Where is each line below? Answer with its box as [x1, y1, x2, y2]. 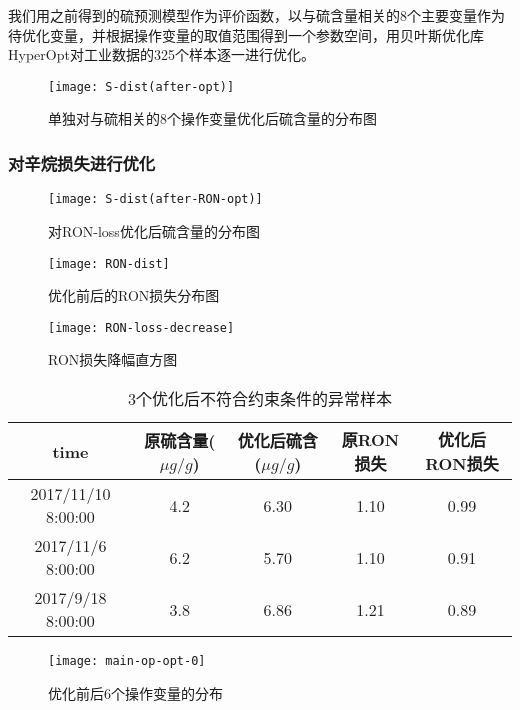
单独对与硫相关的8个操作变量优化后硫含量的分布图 [48, 108, 377, 129]
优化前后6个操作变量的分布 [48, 682, 223, 703]
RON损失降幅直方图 [48, 349, 178, 370]
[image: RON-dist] [48, 256, 170, 271]
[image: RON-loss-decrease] [48, 320, 235, 335]
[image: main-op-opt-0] [48, 654, 206, 668]
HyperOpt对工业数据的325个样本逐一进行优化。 [8, 44, 315, 65]
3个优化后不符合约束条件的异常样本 [127, 387, 392, 410]
